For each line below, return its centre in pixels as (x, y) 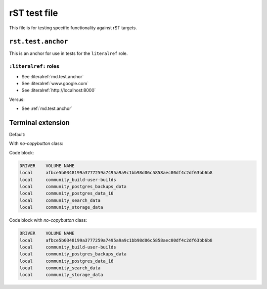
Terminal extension (40, 122)
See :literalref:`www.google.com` (55, 83)
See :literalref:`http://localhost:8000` (59, 90)
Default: (17, 135)
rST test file (34, 13)
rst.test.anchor (39, 42)
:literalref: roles (34, 66)
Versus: (17, 99)
